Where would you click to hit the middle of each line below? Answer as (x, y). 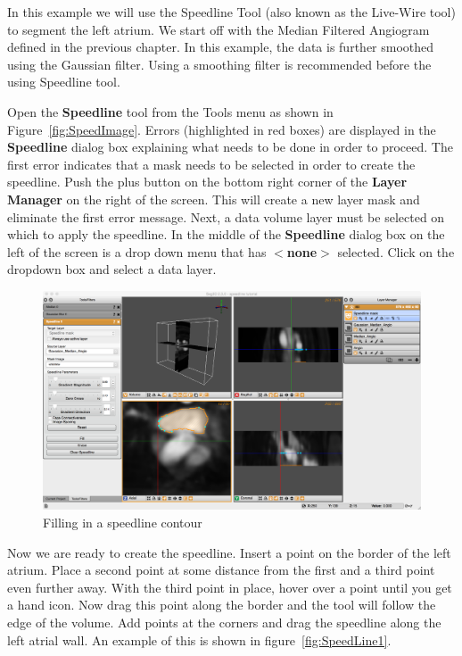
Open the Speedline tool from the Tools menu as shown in (170, 111)
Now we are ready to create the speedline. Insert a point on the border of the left (229, 552)
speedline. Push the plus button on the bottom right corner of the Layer (207, 182)
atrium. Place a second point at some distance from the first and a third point (221, 570)
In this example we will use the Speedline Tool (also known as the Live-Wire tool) (231, 12)
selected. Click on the (396, 251)
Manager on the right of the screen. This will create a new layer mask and (214, 199)
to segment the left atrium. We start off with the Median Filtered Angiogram (219, 29)
